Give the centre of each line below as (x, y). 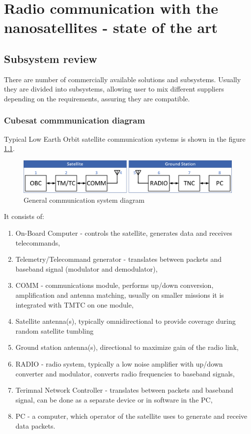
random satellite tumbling (55, 330)
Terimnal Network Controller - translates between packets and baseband (124, 390)
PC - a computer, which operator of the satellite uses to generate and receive (131, 416)
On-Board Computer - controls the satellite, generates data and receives (124, 232)
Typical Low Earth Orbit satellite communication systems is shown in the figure (125, 139)
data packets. (35, 425)
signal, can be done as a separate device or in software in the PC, (114, 399)
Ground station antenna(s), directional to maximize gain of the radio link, (127, 347)
